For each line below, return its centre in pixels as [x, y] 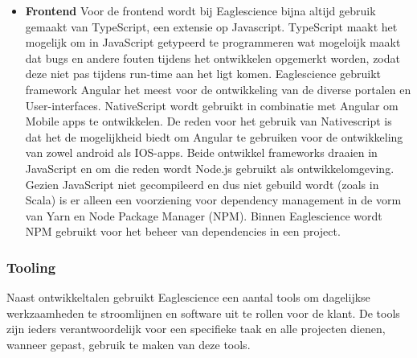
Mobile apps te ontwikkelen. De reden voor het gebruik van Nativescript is [208, 121]
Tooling [31, 267]
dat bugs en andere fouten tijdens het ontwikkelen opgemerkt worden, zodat [213, 58]
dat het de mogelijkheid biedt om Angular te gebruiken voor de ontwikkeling [214, 136]
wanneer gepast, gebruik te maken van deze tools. [129, 344]
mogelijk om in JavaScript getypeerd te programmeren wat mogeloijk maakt [213, 42]
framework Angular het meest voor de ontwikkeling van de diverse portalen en [218, 89]
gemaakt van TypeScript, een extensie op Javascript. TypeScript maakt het [211, 26]
